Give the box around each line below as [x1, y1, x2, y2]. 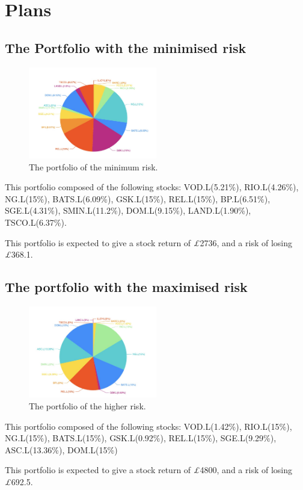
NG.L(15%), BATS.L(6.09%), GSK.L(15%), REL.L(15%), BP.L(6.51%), [5, 192, 271, 205]
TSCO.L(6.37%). [5, 216, 67, 228]
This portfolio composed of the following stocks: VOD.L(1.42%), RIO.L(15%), [5, 420, 292, 432]
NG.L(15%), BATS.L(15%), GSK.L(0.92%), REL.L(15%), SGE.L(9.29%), [5, 432, 277, 444]
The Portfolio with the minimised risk [5, 38, 246, 57]
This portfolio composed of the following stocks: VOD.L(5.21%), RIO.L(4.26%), [5, 181, 299, 193]
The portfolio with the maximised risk [5, 278, 248, 296]
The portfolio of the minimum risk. [29, 160, 158, 173]
